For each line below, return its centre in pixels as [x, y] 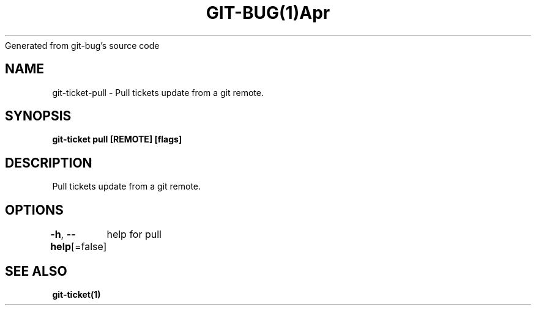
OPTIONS [34, 210]
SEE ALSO [36, 271]
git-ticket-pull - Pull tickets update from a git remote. [158, 92]
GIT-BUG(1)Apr [268, 13]
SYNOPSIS [38, 116]
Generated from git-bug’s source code [82, 45]
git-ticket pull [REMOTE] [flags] [117, 139]
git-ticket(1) [76, 294]
